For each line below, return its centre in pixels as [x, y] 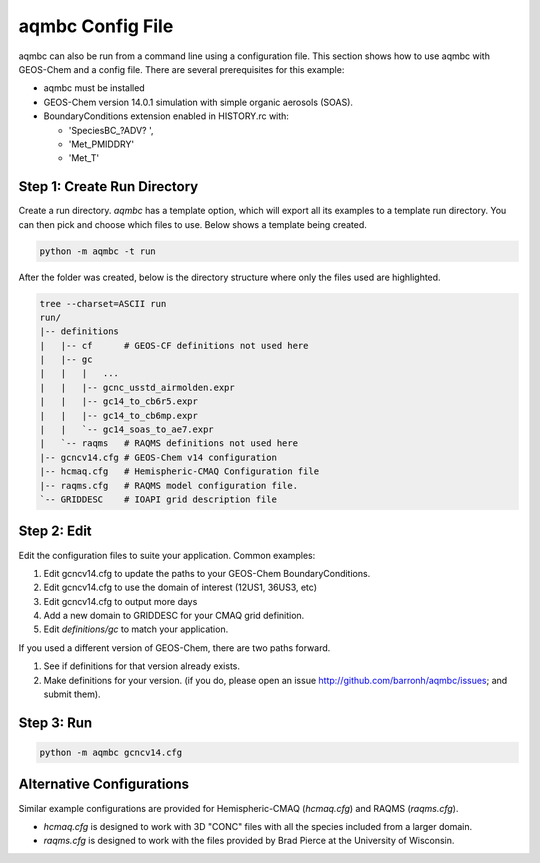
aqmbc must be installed [94, 88]
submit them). [72, 694]
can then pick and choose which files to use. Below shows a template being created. [192, 224]
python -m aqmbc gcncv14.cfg [111, 753]
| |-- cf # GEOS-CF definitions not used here [174, 345]
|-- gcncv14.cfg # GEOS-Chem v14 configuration [158, 457]
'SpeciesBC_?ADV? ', [111, 130]
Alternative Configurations [104, 784]
